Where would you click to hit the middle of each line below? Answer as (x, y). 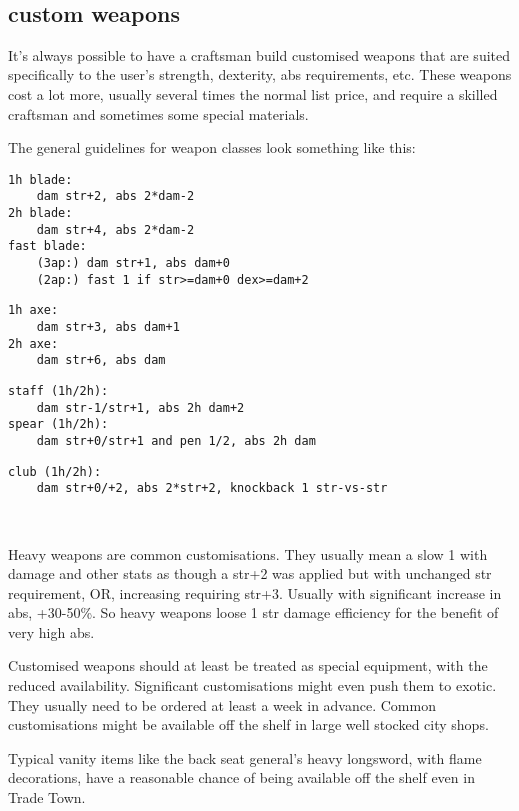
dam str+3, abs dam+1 (108, 327)
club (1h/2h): (55, 471)
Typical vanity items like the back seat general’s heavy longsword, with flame (245, 757)
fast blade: (47, 246)
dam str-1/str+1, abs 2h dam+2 (140, 407)
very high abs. (51, 631)
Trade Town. (47, 797)
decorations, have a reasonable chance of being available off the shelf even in (241, 777)
